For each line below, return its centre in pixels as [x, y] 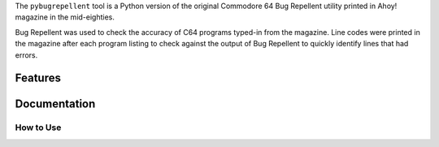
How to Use [38, 128]
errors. [26, 55]
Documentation [55, 104]
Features [38, 78]
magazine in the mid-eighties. [65, 17]
